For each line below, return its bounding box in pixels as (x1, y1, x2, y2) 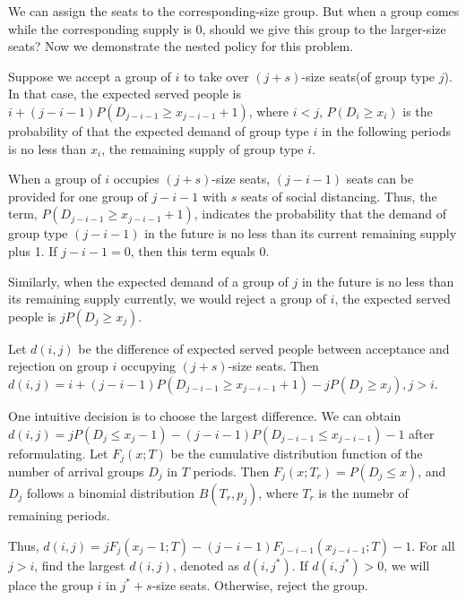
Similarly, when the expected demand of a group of (8, 271, 289, 290)
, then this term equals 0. (130, 241, 270, 260)
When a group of (8, 169, 101, 188)
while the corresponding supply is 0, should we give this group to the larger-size (8, 19, 446, 38)
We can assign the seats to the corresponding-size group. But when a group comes (8, 2, 460, 20)
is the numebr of (318, 483, 409, 501)
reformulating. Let (8, 443, 108, 462)
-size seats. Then (228, 356, 319, 375)
